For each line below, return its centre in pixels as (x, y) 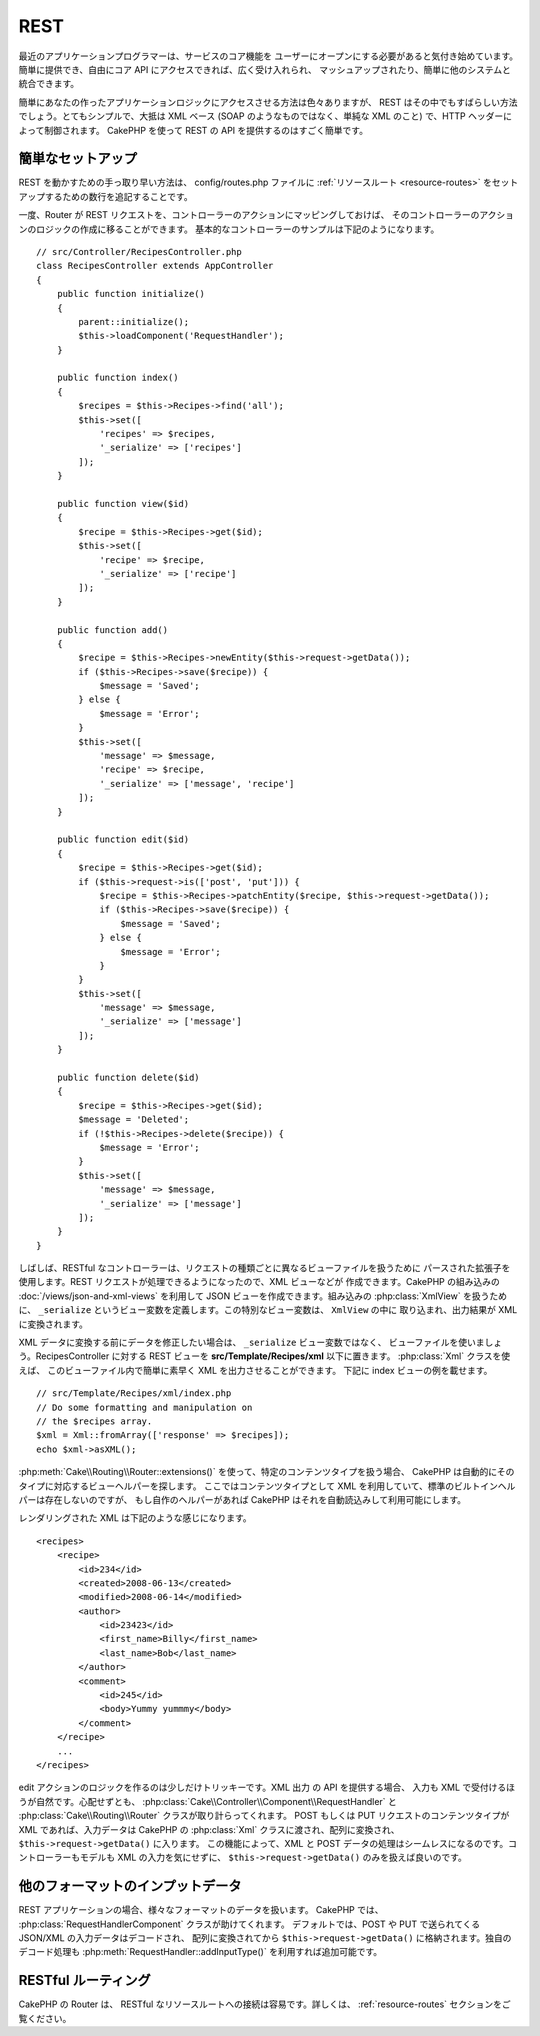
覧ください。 (45, 2018)
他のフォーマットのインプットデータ (130, 1886)
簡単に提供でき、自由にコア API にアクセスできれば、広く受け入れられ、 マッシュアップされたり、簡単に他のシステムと (265, 69)
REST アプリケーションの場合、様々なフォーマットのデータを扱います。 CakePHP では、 (201, 1910)
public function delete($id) (128, 1078)
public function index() (117, 378)
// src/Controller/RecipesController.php (139, 251)
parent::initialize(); (134, 321)
